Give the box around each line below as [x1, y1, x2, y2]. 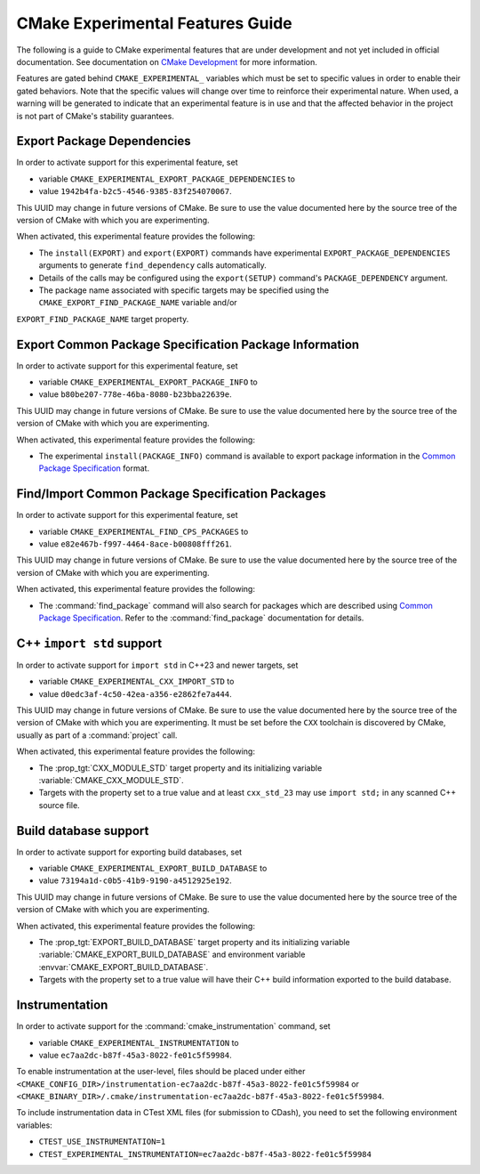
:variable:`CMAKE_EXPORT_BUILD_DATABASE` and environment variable [38, 949, 306, 960]
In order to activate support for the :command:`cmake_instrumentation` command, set [16, 1021, 331, 1032]
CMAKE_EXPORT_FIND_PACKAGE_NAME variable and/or [38, 297, 237, 308]
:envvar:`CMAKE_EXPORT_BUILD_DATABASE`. [38, 961, 209, 972]
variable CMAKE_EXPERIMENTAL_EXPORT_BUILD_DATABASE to [38, 863, 268, 874]
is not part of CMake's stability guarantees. [16, 110, 175, 121]
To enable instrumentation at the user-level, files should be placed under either [16, 1066, 306, 1077]
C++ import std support [16, 636, 163, 651]
